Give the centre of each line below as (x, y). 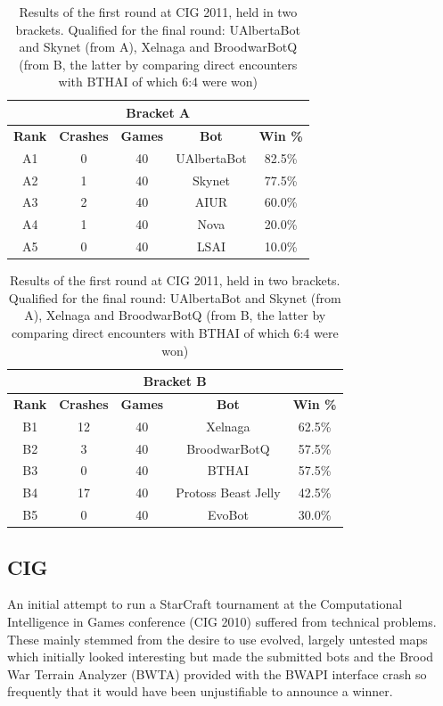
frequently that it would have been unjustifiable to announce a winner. (200, 691)
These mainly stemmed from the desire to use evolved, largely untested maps (217, 639)
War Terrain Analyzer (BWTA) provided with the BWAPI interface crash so (217, 673)
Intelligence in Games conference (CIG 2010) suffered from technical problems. (222, 622)
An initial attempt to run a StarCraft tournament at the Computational (205, 604)
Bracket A (158, 112)
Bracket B (175, 381)
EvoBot (228, 515)
